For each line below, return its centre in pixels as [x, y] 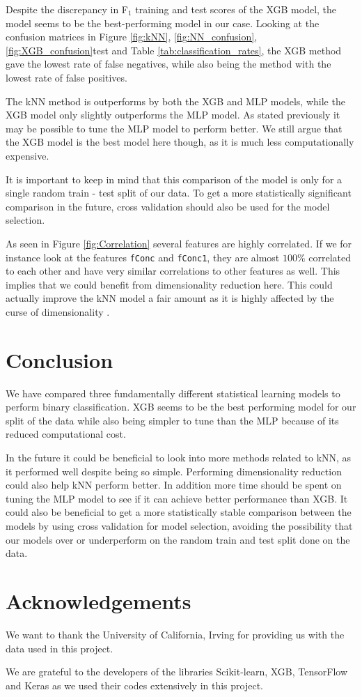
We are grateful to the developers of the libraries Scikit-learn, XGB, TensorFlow [176, 672]
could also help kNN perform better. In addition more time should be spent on [174, 485]
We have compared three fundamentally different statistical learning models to [173, 393]
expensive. [27, 155]
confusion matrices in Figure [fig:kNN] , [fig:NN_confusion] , [132, 37]
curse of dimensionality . [58, 311]
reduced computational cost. [66, 434]
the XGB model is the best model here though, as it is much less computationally [180, 142]
